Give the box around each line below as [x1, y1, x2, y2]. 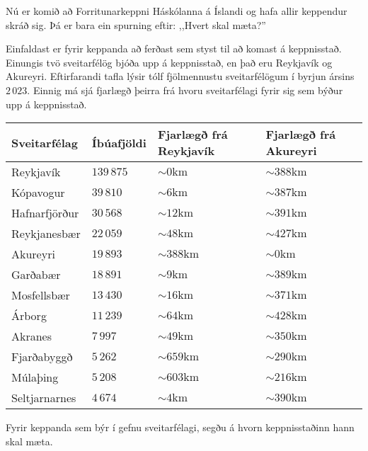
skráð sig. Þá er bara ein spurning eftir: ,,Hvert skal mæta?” [6, 17, 266, 32]
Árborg [11, 307, 47, 324]
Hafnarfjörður [11, 205, 79, 222]
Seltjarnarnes [11, 389, 76, 406]
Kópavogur [11, 184, 65, 201]
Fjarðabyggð [11, 348, 73, 365]
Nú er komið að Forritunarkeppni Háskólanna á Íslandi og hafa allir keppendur [6, 4, 347, 18]
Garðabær [11, 266, 61, 283]
